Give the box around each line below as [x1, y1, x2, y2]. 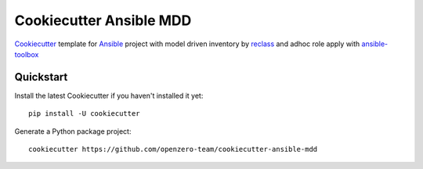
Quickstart [14, 70, 68, 84]
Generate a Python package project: [14, 126, 132, 136]
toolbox [14, 49, 39, 59]
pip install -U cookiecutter [28, 110, 140, 118]
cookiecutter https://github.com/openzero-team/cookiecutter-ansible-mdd [28, 145, 318, 154]
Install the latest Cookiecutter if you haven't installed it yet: [14, 91, 204, 100]
